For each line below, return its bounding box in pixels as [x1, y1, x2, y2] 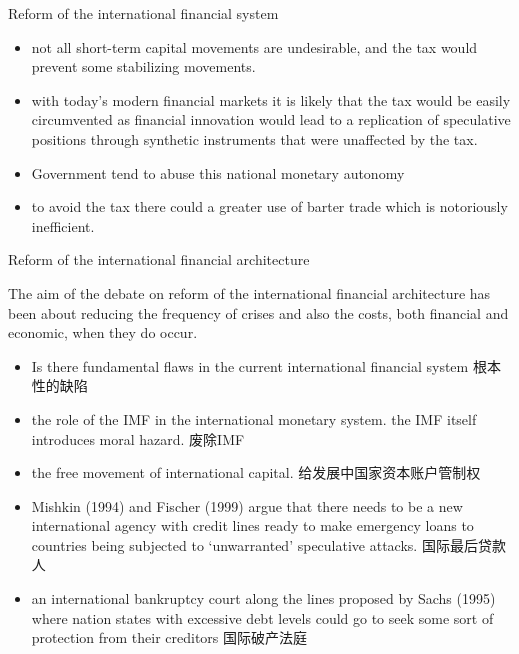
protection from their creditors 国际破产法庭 [31, 627, 308, 648]
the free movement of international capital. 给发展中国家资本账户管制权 [31, 462, 481, 483]
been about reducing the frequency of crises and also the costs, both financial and [8, 302, 509, 323]
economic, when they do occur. [8, 322, 198, 343]
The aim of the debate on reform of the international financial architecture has [8, 282, 491, 303]
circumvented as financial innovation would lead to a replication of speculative [31, 109, 511, 130]
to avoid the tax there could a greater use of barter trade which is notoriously [31, 196, 508, 217]
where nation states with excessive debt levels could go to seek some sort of [31, 607, 494, 628]
